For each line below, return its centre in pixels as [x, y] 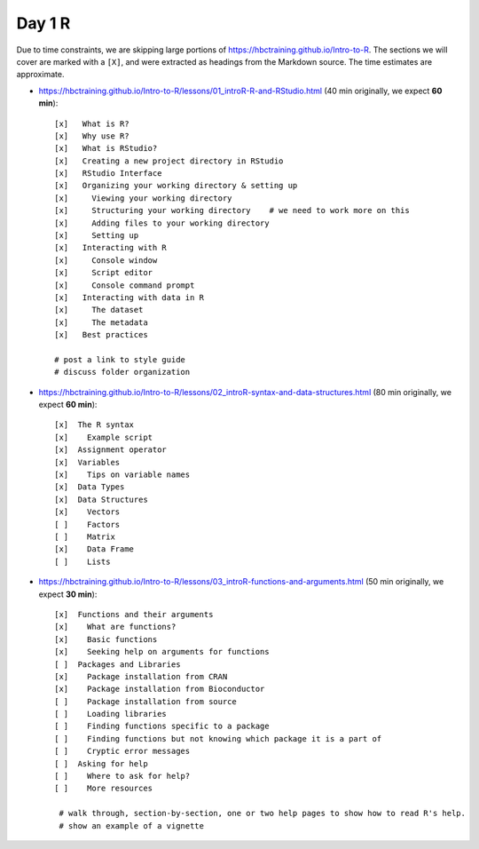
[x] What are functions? [115, 627]
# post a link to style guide [120, 359]
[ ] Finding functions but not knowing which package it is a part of [218, 738]
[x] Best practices [101, 335]
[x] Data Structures [101, 499]
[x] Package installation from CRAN [141, 676]
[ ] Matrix [85, 537]
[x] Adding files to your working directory [162, 223]
